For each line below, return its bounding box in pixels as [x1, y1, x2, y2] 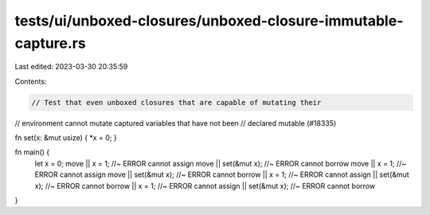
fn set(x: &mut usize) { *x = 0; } [14, 133, 117, 143]
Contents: [14, 76, 47, 86]
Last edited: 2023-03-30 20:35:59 [14, 62, 128, 72]
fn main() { [14, 147, 50, 157]
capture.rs [14, 34, 87, 52]
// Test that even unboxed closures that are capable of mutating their [31, 98, 322, 107]
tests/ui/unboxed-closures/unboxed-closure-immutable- [14, 12, 404, 29]
